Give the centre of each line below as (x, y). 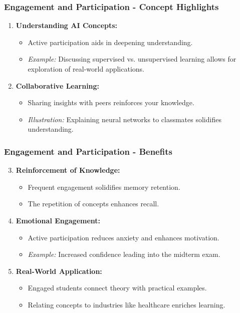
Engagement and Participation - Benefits (88, 151)
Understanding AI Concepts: (67, 25)
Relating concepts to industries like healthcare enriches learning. (127, 304)
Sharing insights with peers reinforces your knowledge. (111, 102)
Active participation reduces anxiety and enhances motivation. (124, 237)
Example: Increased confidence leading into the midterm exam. (124, 254)
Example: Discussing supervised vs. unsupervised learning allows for (132, 59)
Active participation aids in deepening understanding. (110, 42)
